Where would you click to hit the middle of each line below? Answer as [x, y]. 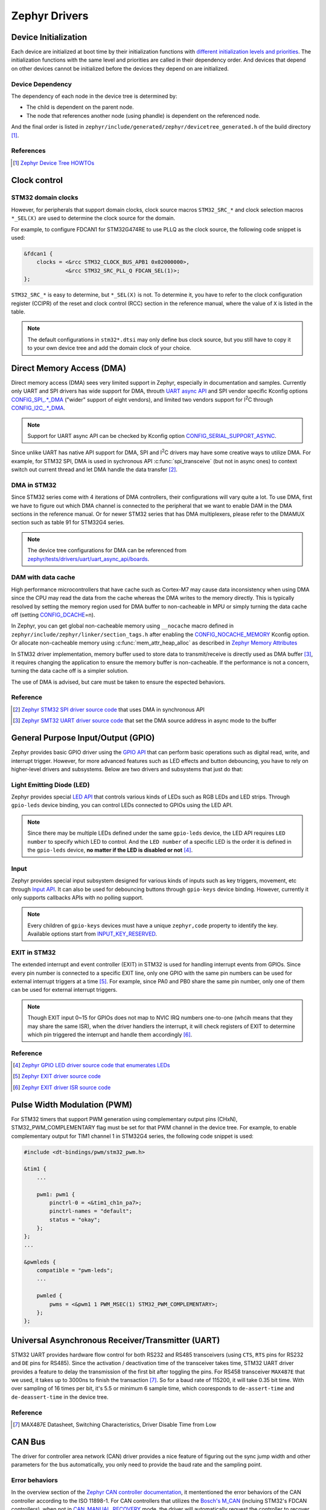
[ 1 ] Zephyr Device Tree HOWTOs [54, 162]
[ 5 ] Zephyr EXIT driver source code [57, 1076]
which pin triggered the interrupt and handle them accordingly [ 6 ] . [110, 1034]
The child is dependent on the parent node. [80, 107]
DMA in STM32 [34, 485]
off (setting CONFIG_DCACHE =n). [53, 615]
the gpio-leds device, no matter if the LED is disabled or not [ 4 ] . [110, 850]
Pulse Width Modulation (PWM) [72, 1104]
